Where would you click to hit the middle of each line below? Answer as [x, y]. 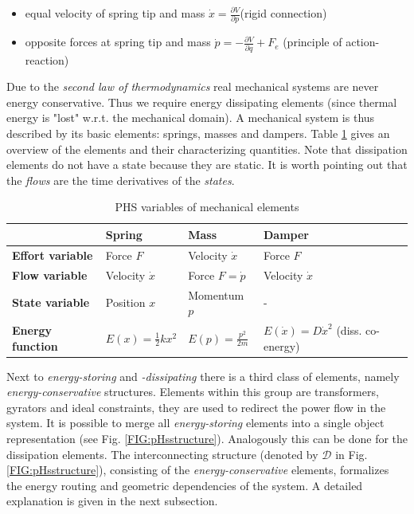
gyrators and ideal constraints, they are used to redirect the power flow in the [196, 407]
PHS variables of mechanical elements [207, 207]
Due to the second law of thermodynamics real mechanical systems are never [193, 86]
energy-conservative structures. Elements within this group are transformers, [193, 392]
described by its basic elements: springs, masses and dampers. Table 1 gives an [198, 133]
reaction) [47, 59]
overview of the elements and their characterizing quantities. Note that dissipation [207, 149]
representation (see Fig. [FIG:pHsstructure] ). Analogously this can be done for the [207, 438]
